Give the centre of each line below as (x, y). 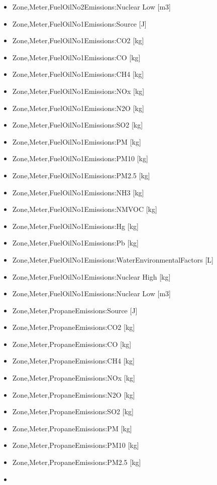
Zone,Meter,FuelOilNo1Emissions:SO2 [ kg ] (78, 125)
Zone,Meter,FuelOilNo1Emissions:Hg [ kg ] (75, 226)
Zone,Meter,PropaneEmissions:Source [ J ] (75, 310)
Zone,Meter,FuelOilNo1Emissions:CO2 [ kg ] (78, 40)
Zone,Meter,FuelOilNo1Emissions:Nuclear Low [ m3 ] (91, 293)
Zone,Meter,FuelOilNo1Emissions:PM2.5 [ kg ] (81, 175)
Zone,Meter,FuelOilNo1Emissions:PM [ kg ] (77, 141)
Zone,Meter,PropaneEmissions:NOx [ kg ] (74, 378)
